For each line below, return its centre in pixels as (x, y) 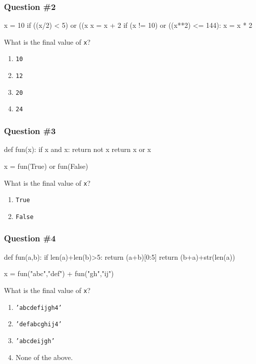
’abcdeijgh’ (35, 341)
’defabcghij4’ (39, 325)
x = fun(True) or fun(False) (46, 166)
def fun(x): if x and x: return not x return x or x (77, 149)
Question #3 (30, 131)
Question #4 (30, 238)
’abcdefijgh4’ (39, 308)
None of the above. (44, 357)
